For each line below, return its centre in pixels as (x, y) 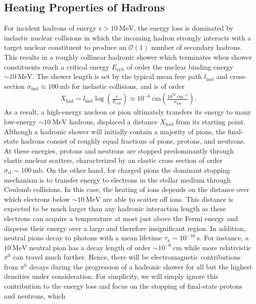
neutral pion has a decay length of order (90, 247)
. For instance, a (224, 238)
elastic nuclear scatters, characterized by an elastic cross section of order (113, 160)
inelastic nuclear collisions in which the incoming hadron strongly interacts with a (128, 37)
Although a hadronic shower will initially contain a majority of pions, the (115, 131)
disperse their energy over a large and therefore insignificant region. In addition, (125, 228)
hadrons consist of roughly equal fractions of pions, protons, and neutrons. (133, 141)
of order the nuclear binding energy (180, 66)
